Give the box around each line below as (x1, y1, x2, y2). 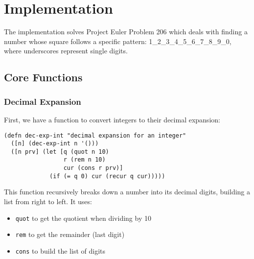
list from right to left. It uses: (4, 196, 92, 207)
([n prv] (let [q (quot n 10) (11, 148, 109, 155)
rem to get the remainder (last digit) (15, 229, 125, 239)
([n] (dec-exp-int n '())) (11, 140, 99, 147)
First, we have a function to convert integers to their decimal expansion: (4, 114, 220, 124)
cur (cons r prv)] (63, 165, 123, 172)
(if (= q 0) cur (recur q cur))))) (49, 172, 165, 180)
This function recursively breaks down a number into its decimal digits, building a (4, 187, 251, 197)
